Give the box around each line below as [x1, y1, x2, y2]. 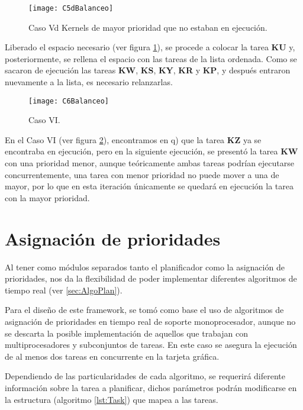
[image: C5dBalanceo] [28, 4, 114, 12]
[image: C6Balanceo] [28, 96, 109, 105]
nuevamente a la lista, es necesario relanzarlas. [5, 76, 173, 88]
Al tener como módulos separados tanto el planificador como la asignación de [5, 260, 285, 273]
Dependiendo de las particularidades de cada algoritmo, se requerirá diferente [5, 370, 285, 382]
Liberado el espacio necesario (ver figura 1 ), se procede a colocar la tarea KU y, [5, 41, 295, 53]
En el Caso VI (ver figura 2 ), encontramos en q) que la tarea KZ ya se [5, 133, 262, 146]
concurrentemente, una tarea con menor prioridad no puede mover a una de [5, 168, 279, 180]
